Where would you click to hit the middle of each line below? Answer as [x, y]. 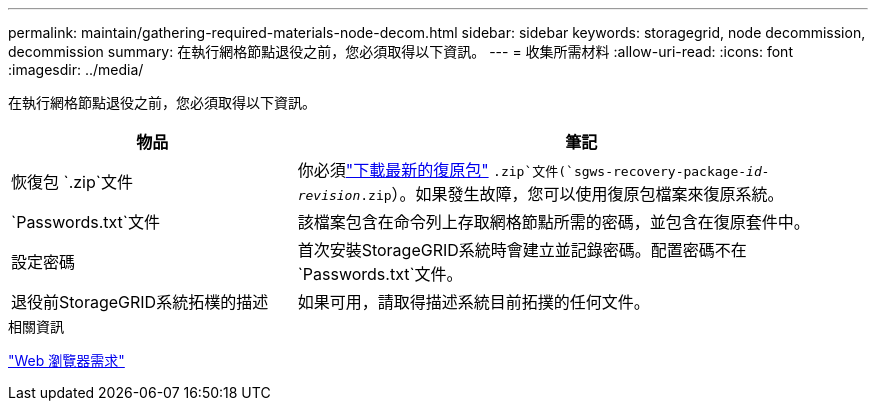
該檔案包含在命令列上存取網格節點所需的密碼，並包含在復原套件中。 [553, 222]
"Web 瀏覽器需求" [66, 360]
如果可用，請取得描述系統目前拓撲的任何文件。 [473, 302]
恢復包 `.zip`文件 [72, 182]
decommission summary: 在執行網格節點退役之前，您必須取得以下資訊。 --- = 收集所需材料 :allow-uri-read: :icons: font [400, 51]
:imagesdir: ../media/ [76, 69]
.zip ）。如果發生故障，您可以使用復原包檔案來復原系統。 [572, 194]
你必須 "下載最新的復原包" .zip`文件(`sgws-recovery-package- [522, 170]
